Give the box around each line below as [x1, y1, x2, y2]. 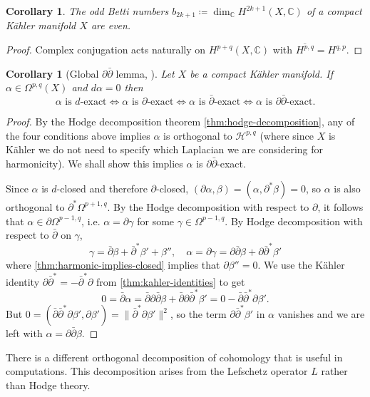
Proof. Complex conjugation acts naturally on [6, 42, 206, 57]
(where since [259, 128, 314, 143]
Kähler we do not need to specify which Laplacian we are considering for [6, 142, 323, 157]
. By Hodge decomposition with [225, 213, 363, 228]
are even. [91, 18, 131, 33]
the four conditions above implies [6, 128, 150, 143]
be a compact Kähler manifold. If [190, 66, 333, 81]
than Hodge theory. [6, 377, 91, 392]
